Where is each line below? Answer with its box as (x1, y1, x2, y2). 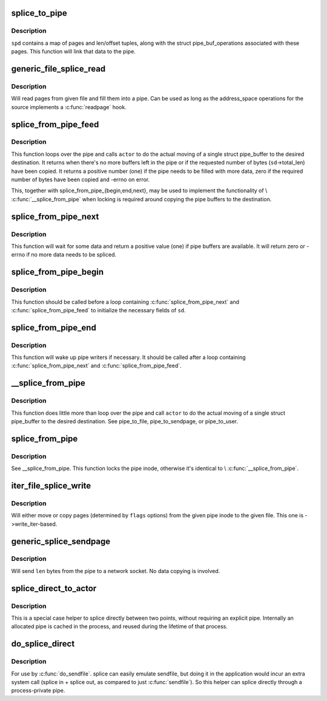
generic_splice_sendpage (11, 536, 111, 546)
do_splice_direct (11, 639, 75, 649)
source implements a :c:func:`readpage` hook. (11, 103, 127, 110)
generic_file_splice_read (11, 64, 106, 74)
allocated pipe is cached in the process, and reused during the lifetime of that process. (11, 623, 228, 630)
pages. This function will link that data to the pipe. (11, 48, 136, 55)
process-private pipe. (11, 687, 65, 694)
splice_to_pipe (11, 8, 67, 18)
